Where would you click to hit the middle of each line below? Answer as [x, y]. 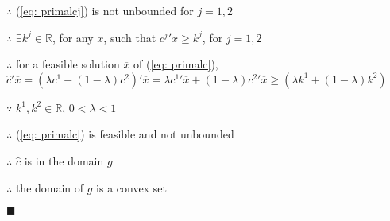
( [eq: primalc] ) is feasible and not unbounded [125, 134]
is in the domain [64, 160]
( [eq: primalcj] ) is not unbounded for [104, 10]
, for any [73, 37]
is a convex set [131, 187]
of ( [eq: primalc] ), [176, 64]
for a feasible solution [68, 64]
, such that [130, 37]
